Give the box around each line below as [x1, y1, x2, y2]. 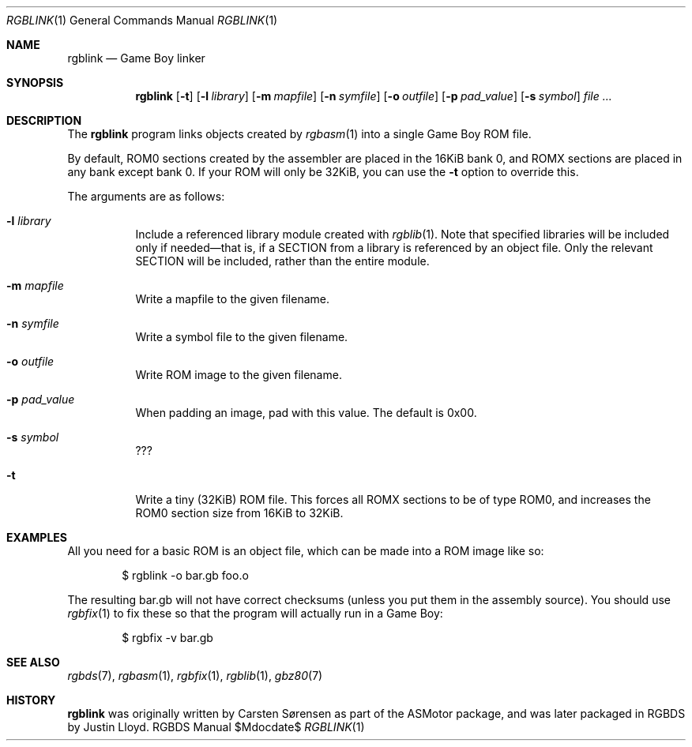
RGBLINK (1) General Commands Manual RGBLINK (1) [6, 13, 278, 27]
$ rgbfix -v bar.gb [122, 631, 213, 644]
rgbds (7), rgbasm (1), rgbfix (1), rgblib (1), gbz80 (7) [67, 669, 323, 682]
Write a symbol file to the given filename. [135, 330, 348, 343]
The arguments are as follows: [67, 190, 225, 203]
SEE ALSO [6, 655, 60, 669]
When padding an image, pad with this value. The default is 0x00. [135, 406, 477, 419]
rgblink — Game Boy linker [67, 51, 205, 65]
